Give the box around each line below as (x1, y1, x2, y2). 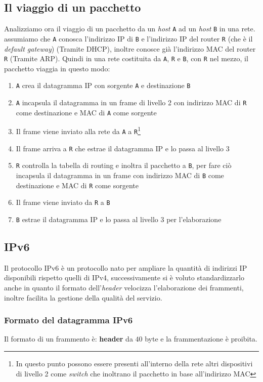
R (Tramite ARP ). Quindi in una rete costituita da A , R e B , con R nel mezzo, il (4, 53, 248, 64)
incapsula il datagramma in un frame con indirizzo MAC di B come (16, 169, 224, 180)
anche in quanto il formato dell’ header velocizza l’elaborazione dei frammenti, (4, 282, 244, 292)
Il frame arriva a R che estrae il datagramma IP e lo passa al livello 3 (16, 143, 230, 153)
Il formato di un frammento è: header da (4, 333, 133, 344)
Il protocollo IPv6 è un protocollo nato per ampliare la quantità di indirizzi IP (4, 262, 247, 273)
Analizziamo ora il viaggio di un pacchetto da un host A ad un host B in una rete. (4, 23, 255, 34)
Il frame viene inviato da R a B (16, 197, 110, 207)
